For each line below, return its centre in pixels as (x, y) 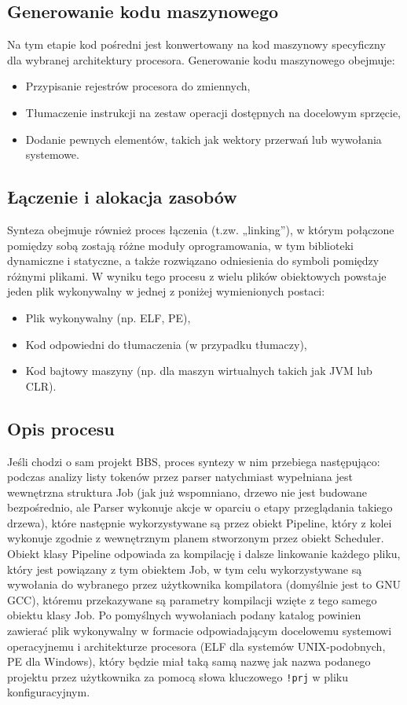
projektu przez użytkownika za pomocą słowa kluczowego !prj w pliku (178, 676)
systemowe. (52, 154)
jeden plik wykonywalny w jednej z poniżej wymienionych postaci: (166, 291)
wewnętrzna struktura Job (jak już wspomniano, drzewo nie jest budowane (187, 492)
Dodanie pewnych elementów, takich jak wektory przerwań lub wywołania (203, 139)
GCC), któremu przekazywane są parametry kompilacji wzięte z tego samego (192, 599)
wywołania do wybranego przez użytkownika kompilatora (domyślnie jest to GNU (204, 584)
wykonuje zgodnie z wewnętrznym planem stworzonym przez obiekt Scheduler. (196, 538)
